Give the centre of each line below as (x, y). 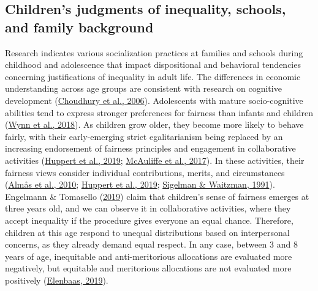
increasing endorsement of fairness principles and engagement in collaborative (150, 148)
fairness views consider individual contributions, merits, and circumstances (145, 172)
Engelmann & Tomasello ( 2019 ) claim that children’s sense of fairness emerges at (157, 196)
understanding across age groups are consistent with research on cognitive (143, 88)
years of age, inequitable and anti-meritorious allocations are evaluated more (149, 256)
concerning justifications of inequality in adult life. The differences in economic (153, 76)
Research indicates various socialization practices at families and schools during (154, 52)
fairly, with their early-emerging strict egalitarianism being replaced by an (144, 136)
